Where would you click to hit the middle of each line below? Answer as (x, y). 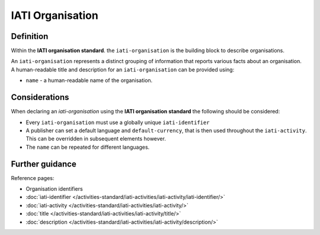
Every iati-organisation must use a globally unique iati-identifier (118, 122)
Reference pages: (33, 178)
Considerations (40, 97)
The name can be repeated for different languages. (88, 147)
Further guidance (44, 164)
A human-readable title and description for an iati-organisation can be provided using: (123, 69)
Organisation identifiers (54, 189)
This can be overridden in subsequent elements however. (96, 139)
